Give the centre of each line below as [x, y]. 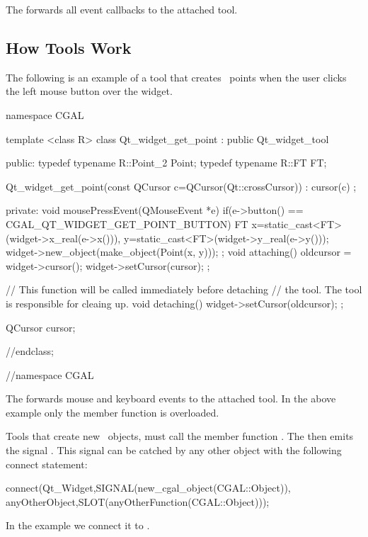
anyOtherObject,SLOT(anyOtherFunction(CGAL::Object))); [138, 501]
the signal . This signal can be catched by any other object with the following [174, 450]
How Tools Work [69, 47]
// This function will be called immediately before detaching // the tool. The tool [184, 289]
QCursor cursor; [41, 327]
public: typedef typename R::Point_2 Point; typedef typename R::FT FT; [166, 163]
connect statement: [47, 464]
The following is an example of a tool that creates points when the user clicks [176, 77]
